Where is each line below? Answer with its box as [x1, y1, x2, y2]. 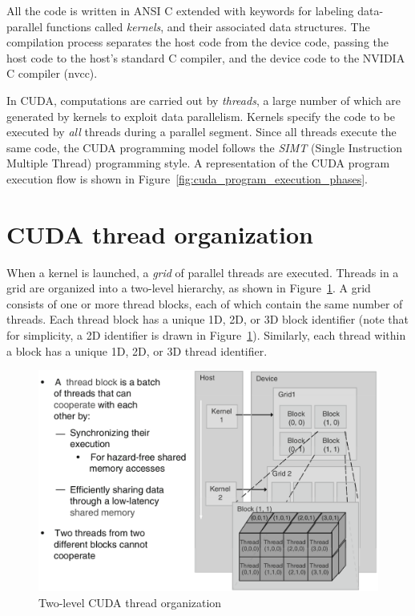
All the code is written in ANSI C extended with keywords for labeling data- [6, 2, 384, 18]
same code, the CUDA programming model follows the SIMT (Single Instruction [6, 139, 403, 155]
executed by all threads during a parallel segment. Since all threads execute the [6, 123, 397, 140]
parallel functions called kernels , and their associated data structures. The [6, 18, 370, 34]
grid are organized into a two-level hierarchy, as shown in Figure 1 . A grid [6, 280, 371, 296]
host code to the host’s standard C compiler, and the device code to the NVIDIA [6, 49, 405, 66]
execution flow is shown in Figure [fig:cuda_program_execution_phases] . [6, 170, 369, 187]
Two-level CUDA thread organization [38, 594, 222, 610]
